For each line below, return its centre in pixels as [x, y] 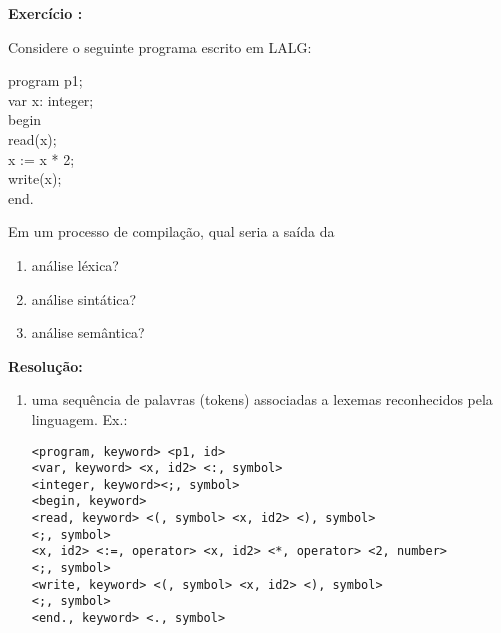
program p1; [45, 80]
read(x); [32, 138]
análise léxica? [75, 264]
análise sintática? [84, 298]
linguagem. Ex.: [79, 418]
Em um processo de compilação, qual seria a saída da [171, 231]
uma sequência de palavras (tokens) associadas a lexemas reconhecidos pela [262, 399]
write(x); [35, 178]
